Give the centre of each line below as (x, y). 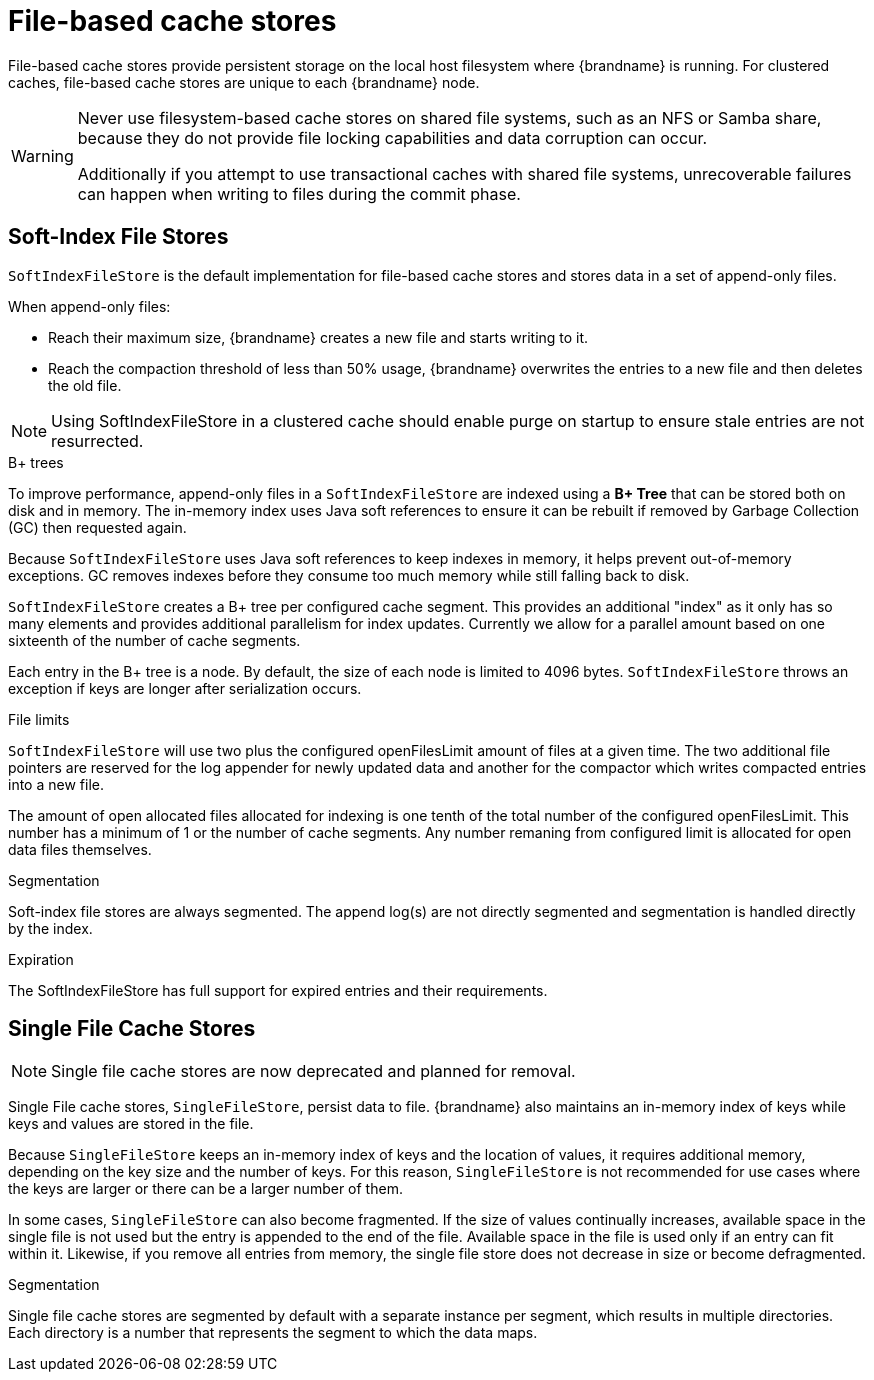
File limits (39, 719)
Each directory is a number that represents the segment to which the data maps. (273, 1333)
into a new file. (56, 784)
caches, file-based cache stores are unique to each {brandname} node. (244, 82)
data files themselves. (80, 849)
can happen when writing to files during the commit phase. (299, 193)
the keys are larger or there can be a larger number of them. (205, 1189)
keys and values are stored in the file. (131, 1124)
